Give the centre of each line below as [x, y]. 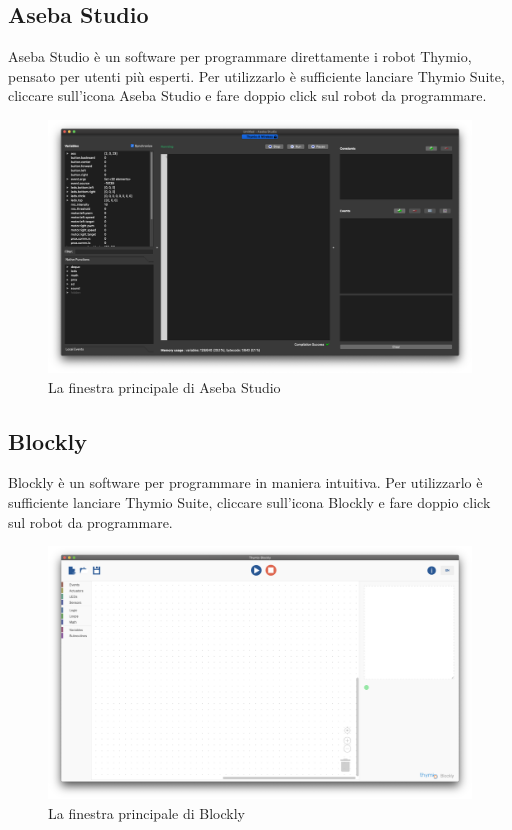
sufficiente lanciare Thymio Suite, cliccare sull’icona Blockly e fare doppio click [249, 501]
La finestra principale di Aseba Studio [164, 386]
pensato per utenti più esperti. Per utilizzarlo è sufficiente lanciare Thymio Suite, [256, 75]
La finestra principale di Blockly [146, 812]
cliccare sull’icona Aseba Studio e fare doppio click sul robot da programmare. [247, 95]
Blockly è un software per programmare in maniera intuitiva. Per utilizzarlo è [245, 482]
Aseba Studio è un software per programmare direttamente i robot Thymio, [240, 56]
